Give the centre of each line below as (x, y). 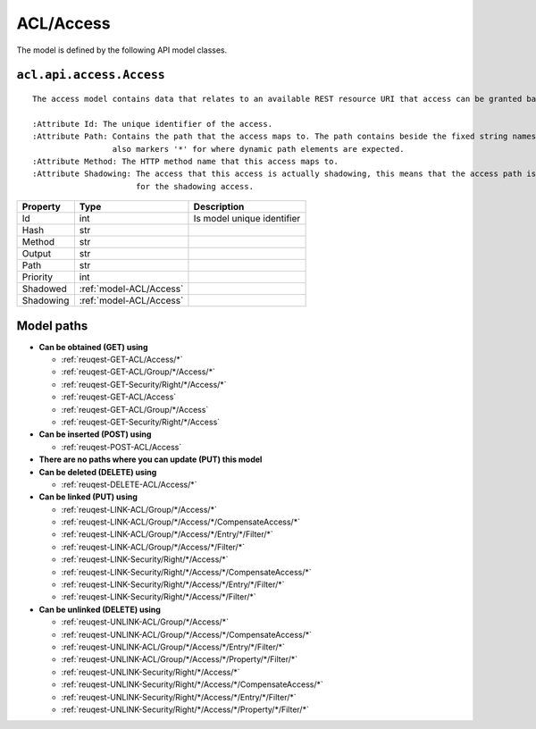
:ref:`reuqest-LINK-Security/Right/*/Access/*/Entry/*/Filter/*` (173, 584)
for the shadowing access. (195, 186)
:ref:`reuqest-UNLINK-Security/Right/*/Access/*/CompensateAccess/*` (192, 684)
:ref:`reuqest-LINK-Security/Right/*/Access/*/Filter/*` (159, 597)
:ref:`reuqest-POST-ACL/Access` (121, 447)
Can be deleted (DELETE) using (98, 472)
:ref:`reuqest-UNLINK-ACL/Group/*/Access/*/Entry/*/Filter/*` (173, 647)
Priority (38, 277)
